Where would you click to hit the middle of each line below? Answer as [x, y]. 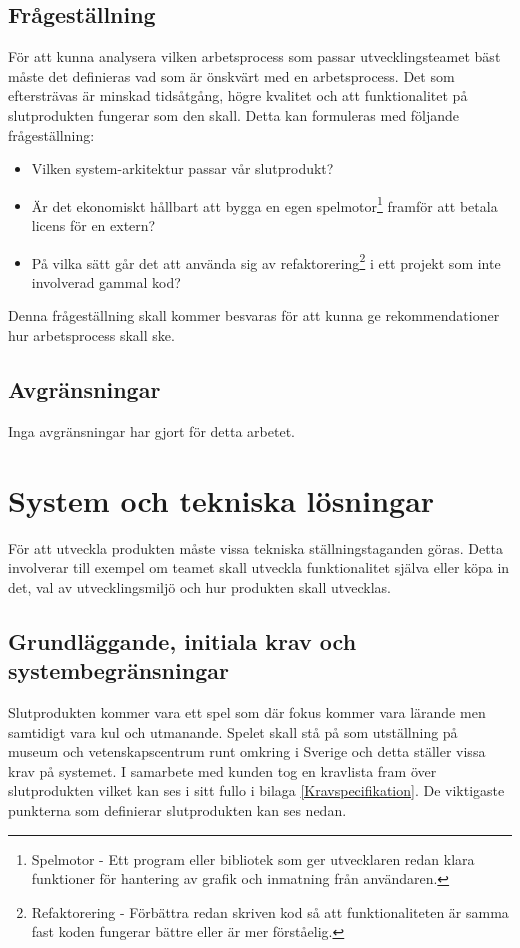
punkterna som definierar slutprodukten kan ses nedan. [177, 809]
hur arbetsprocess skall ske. [91, 335]
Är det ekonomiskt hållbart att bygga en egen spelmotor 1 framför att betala [264, 204]
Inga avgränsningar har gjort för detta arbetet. [151, 430]
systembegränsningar [118, 670]
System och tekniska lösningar [221, 499]
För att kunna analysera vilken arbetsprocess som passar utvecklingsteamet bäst [254, 56]
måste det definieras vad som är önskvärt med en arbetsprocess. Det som [231, 75]
